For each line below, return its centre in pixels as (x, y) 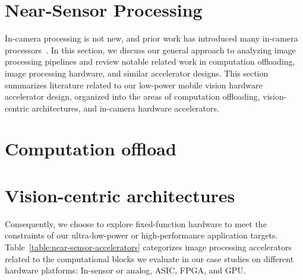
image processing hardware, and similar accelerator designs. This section (137, 73)
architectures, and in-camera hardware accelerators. (125, 108)
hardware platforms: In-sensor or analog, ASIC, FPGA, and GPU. (125, 270)
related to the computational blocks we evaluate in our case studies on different (149, 258)
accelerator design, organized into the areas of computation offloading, (132, 96)
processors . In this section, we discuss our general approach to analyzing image (150, 50)
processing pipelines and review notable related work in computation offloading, (150, 61)
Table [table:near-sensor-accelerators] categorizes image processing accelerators (149, 246)
